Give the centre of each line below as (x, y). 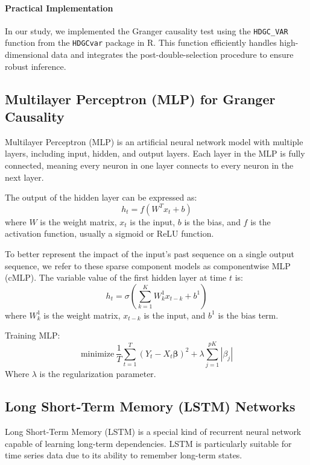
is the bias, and (212, 221)
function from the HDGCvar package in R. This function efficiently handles (141, 42)
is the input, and (175, 315)
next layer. (24, 177)
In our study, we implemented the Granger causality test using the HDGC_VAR (147, 30)
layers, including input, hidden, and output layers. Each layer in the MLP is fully (155, 153)
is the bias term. (248, 315)
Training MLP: (33, 335)
